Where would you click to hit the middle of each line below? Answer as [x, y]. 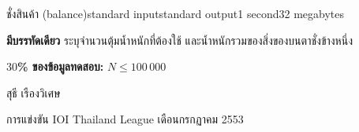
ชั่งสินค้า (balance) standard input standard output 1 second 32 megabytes [176, 13]
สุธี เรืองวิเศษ [34, 92]
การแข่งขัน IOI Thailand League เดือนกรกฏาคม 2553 [125, 119]
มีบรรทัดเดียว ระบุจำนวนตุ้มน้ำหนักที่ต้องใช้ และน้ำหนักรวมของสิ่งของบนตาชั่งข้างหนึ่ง [179, 40]
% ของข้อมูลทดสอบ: [61, 66]
